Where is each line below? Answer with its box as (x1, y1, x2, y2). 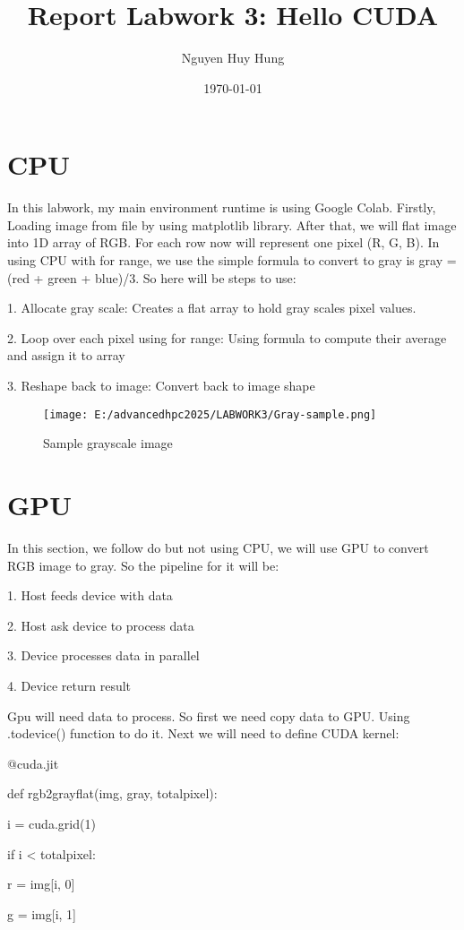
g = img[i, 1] (7, 904, 76, 923)
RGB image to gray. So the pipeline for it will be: (7, 555, 279, 574)
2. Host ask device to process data (7, 616, 194, 634)
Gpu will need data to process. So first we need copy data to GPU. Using (7, 706, 410, 725)
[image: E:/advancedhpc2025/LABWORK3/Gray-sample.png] (43, 408, 377, 421)
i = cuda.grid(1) (7, 814, 96, 832)
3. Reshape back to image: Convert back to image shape (7, 376, 315, 394)
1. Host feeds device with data (7, 586, 173, 605)
